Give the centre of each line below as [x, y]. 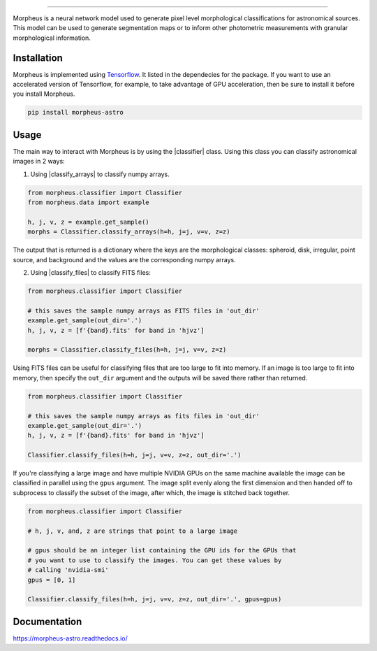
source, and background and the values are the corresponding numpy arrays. [125, 259]
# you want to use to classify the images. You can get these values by [155, 560]
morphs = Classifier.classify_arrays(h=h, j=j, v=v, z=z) [129, 232]
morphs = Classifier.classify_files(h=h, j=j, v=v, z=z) [127, 350]
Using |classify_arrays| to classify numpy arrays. [100, 174]
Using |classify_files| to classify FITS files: [91, 273]
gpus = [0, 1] [52, 580]
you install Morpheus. [44, 94]
